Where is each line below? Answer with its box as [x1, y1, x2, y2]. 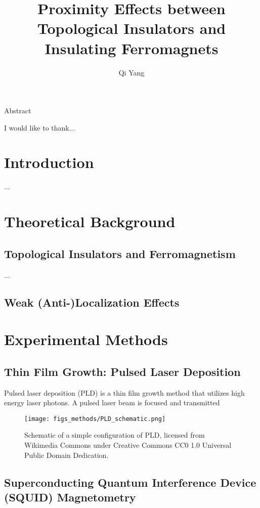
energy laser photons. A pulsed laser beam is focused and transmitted [4, 397, 220, 408]
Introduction [4, 152, 94, 173]
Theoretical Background [4, 211, 176, 232]
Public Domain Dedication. [24, 449, 109, 460]
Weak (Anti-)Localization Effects [4, 294, 180, 310]
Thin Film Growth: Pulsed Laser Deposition [4, 363, 241, 379]
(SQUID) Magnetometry [4, 489, 136, 504]
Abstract [4, 105, 31, 116]
